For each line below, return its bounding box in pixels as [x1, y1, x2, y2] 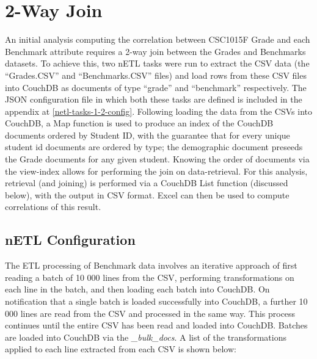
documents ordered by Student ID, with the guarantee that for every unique [5, 128, 290, 141]
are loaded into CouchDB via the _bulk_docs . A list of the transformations [5, 330, 286, 343]
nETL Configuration [5, 230, 136, 249]
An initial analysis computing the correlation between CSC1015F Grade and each [5, 33, 310, 46]
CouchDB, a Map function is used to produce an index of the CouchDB [5, 117, 274, 129]
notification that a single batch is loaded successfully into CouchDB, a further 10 [5, 295, 308, 308]
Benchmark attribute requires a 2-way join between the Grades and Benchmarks [5, 45, 306, 57]
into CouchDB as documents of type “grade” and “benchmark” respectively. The [5, 81, 307, 93]
